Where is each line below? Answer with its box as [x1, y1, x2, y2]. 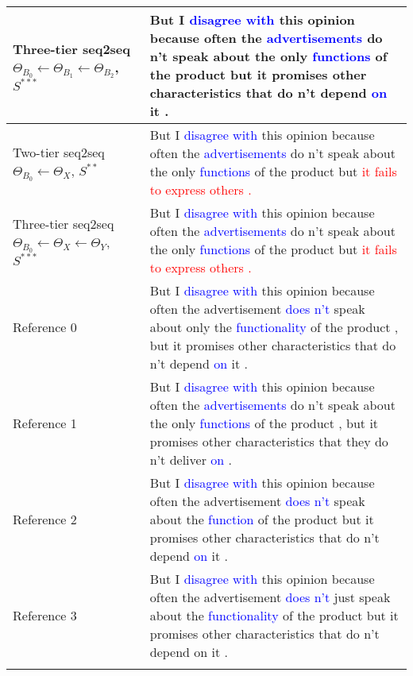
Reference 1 [13, 414, 77, 432]
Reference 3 [13, 606, 77, 624]
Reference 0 [13, 318, 77, 336]
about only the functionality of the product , [149, 318, 399, 336]
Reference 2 [13, 510, 77, 528]
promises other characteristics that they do [149, 432, 388, 450]
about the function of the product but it [149, 510, 374, 528]
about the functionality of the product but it [149, 606, 399, 624]
